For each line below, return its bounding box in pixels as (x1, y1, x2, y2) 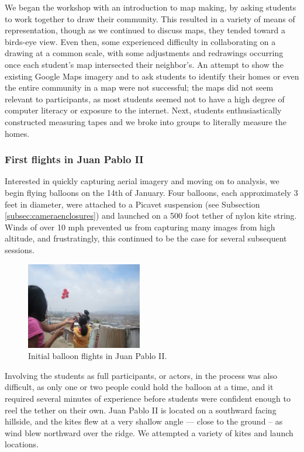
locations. (5, 438, 39, 450)
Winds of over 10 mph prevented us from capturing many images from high (5, 220, 275, 233)
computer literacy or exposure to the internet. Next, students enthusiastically (5, 104, 282, 116)
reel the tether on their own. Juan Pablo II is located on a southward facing (5, 403, 277, 416)
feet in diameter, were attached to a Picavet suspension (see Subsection (5, 198, 260, 210)
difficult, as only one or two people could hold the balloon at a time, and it (5, 381, 274, 393)
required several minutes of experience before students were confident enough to (5, 392, 291, 404)
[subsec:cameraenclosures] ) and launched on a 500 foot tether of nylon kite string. (5, 209, 297, 222)
